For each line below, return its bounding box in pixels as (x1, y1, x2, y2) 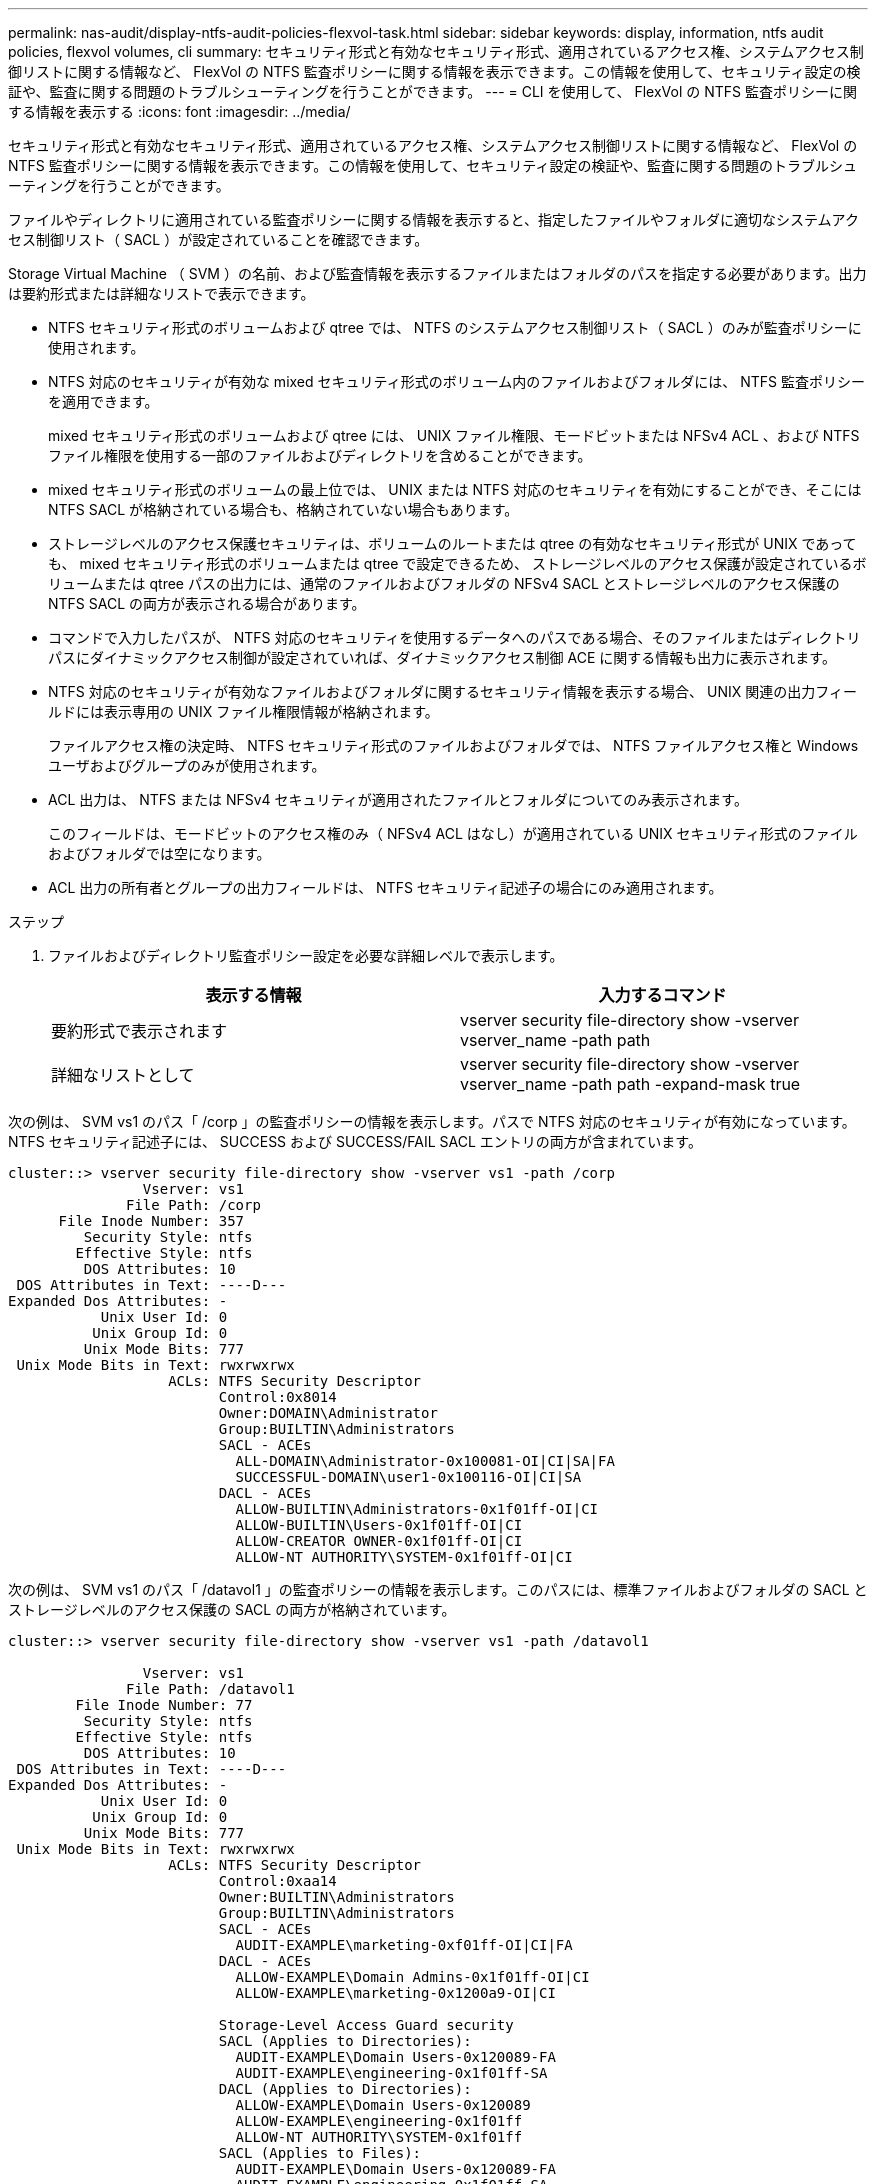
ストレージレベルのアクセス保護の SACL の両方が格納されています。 (8, 1601, 456, 1618)
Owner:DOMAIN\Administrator (218, 1405, 438, 1421)
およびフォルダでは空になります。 (48, 845, 271, 862)
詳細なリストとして (51, 1065, 195, 1085)
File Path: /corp (126, 1197, 261, 1213)
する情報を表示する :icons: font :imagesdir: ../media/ (8, 103, 351, 120)
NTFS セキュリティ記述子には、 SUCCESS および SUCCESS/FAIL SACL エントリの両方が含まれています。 (8, 1133, 702, 1150)
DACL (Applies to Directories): (218, 2081, 472, 2097)
